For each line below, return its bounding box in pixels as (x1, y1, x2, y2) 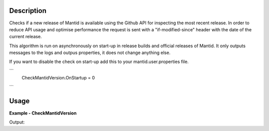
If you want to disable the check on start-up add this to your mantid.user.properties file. (9, 59, 189, 65)
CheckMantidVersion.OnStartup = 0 (21, 75, 95, 81)
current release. (9, 34, 42, 40)
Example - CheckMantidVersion (9, 110, 77, 116)
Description (9, 6, 47, 15)
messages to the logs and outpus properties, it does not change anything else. (9, 50, 171, 56)
